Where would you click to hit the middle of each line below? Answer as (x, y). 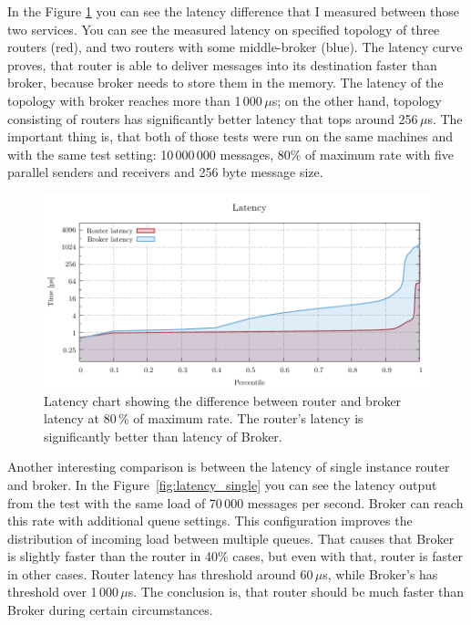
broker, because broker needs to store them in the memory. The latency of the (225, 83)
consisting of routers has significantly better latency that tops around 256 (213, 118)
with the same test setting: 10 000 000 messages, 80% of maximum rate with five (231, 154)
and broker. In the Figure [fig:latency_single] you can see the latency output (222, 484)
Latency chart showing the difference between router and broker (223, 400)
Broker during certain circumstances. (110, 610)
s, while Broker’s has (380, 573)
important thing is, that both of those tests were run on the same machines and (230, 136)
